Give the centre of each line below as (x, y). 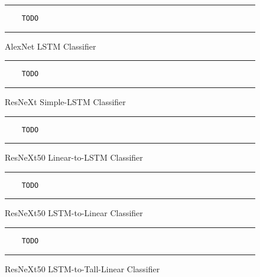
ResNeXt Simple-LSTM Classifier (65, 101)
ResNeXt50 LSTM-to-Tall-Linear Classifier (82, 268)
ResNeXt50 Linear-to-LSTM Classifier (74, 157)
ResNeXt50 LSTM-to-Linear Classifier (74, 213)
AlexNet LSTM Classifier (51, 46)
